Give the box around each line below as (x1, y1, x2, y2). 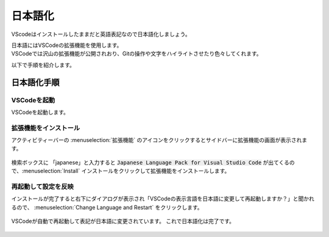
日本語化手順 (11, 77, 60, 88)
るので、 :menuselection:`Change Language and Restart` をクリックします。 (11, 203, 203, 211)
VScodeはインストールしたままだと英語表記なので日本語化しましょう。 (11, 30, 191, 38)
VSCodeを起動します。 (11, 108, 69, 116)
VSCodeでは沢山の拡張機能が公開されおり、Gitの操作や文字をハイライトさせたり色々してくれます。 (11, 50, 262, 57)
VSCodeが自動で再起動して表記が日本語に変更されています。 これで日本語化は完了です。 (11, 218, 235, 225)
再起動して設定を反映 (11, 182, 74, 191)
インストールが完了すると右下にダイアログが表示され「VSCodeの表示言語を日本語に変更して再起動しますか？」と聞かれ (11, 195, 315, 202)
